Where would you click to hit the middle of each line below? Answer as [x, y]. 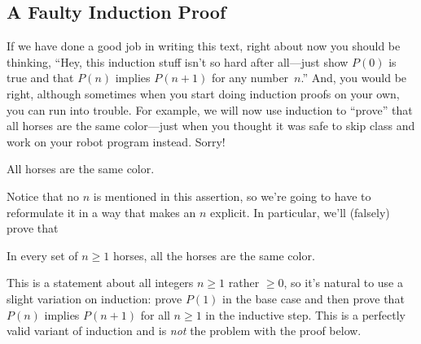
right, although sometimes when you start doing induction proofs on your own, [203, 93]
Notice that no [43, 196]
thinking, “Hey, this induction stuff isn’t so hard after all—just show [178, 61]
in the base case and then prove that [314, 298]
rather [244, 283]
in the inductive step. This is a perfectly [305, 314]
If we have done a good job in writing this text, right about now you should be [204, 46]
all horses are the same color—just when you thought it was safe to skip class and [211, 126]
